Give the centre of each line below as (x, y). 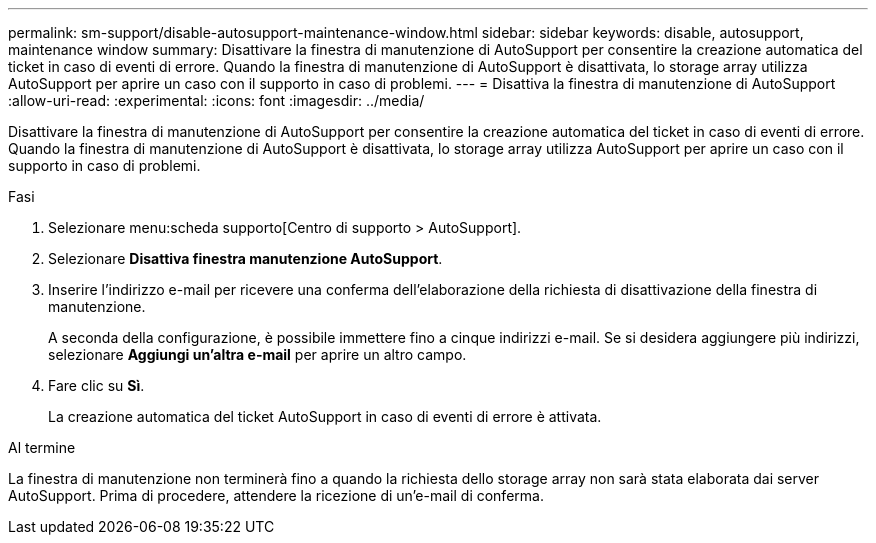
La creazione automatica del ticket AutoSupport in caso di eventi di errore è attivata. (325, 416)
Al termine (42, 447)
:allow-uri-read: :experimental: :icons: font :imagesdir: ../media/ (216, 100)
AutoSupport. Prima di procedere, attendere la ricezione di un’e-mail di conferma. (276, 495)
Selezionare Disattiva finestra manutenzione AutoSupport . (245, 258)
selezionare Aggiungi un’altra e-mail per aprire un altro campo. (257, 354)
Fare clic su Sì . (96, 385)
